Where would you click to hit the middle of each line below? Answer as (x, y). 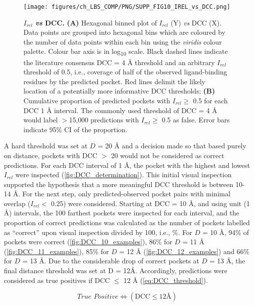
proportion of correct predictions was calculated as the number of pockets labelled (127, 223)
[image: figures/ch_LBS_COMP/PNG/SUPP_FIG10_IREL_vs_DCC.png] (127, 7)
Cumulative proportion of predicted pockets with (97, 100)
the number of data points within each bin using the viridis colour (123, 41)
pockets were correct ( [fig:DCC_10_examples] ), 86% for (88, 242)
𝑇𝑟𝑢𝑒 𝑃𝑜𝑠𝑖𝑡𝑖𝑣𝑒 (98, 297)
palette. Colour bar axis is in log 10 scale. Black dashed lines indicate (126, 52)
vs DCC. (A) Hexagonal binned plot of (96, 22)
